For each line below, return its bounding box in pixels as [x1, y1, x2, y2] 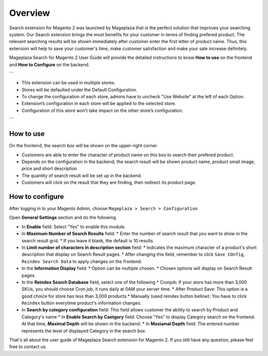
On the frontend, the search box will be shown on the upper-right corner [9, 143, 157, 149]
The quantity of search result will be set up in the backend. [21, 173, 142, 178]
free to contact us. [9, 344, 47, 350]
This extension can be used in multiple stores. [21, 80, 116, 86]
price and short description [21, 166, 77, 172]
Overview [9, 7, 50, 18]
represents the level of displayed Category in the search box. [21, 328, 146, 334]
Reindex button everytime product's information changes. [21, 300, 141, 306]
